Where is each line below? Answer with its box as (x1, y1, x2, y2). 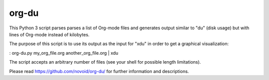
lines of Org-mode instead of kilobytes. (9, 31, 90, 37)
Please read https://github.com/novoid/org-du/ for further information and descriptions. (9, 68, 189, 74)
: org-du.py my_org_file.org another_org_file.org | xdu (9, 50, 119, 56)
